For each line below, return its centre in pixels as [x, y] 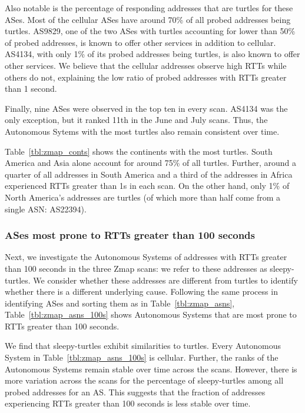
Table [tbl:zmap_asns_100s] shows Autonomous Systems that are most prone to [151, 314]
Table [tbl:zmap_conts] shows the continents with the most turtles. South [139, 151]
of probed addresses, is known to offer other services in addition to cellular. [140, 42]
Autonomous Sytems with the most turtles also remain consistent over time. [142, 131]
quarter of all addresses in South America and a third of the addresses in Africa [149, 174]
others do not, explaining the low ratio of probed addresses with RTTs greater [146, 77]
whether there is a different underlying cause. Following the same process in [141, 292]
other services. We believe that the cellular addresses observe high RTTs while [146, 65]
